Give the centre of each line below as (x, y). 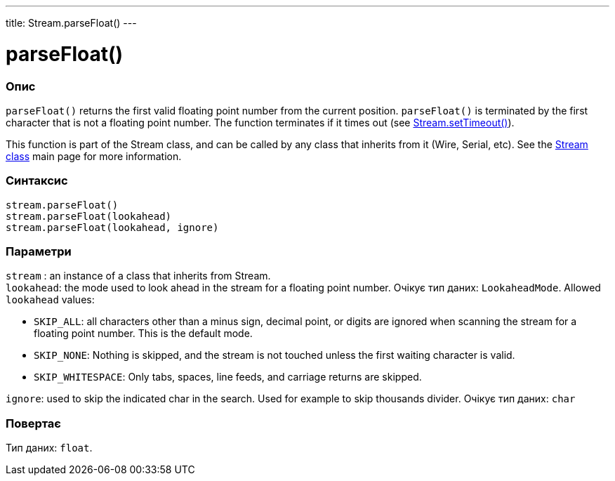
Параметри (39, 251)
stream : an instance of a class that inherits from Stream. (138, 276)
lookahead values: (50, 300)
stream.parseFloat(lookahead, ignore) (112, 227)
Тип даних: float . (49, 448)
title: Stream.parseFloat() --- (71, 23)
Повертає (33, 423)
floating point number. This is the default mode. (143, 334)
